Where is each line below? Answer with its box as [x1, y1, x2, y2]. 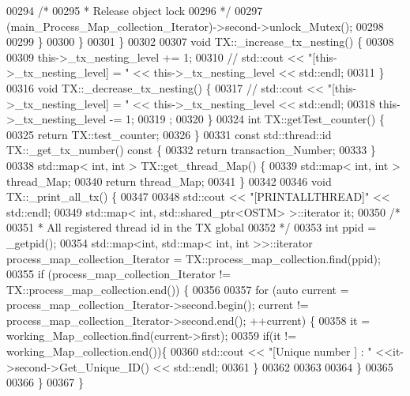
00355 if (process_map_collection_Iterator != [6, 266, 231, 282]
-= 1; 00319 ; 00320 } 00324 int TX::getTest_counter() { [109, 111, 385, 127]
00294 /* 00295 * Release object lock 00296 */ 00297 [6, 2, 263, 18]
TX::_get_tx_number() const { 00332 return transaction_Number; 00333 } [6, 141, 376, 158]
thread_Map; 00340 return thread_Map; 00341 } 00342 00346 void [6, 172, 332, 189]
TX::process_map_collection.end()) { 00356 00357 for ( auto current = [6, 281, 349, 297]
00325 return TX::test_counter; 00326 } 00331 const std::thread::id [6, 126, 332, 142]
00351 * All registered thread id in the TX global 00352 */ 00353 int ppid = [6, 219, 377, 236]
